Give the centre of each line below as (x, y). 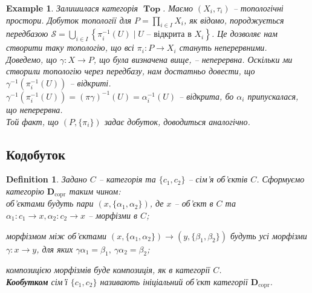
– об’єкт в (194, 203)
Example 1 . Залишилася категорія (72, 8)
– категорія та (127, 179)
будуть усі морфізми (269, 235)
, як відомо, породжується (234, 20)
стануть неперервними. (223, 47)
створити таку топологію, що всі (70, 47)
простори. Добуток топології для (69, 20)
